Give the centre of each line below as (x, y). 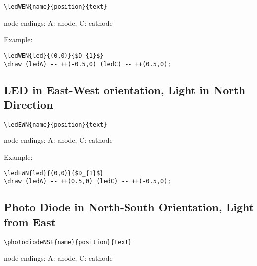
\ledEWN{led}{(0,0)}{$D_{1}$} (54, 173)
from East (30, 222)
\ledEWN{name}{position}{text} (56, 124)
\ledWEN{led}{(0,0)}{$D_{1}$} (54, 55)
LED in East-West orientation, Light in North (125, 90)
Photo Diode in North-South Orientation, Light (129, 207)
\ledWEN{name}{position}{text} (56, 7)
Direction (29, 104)
